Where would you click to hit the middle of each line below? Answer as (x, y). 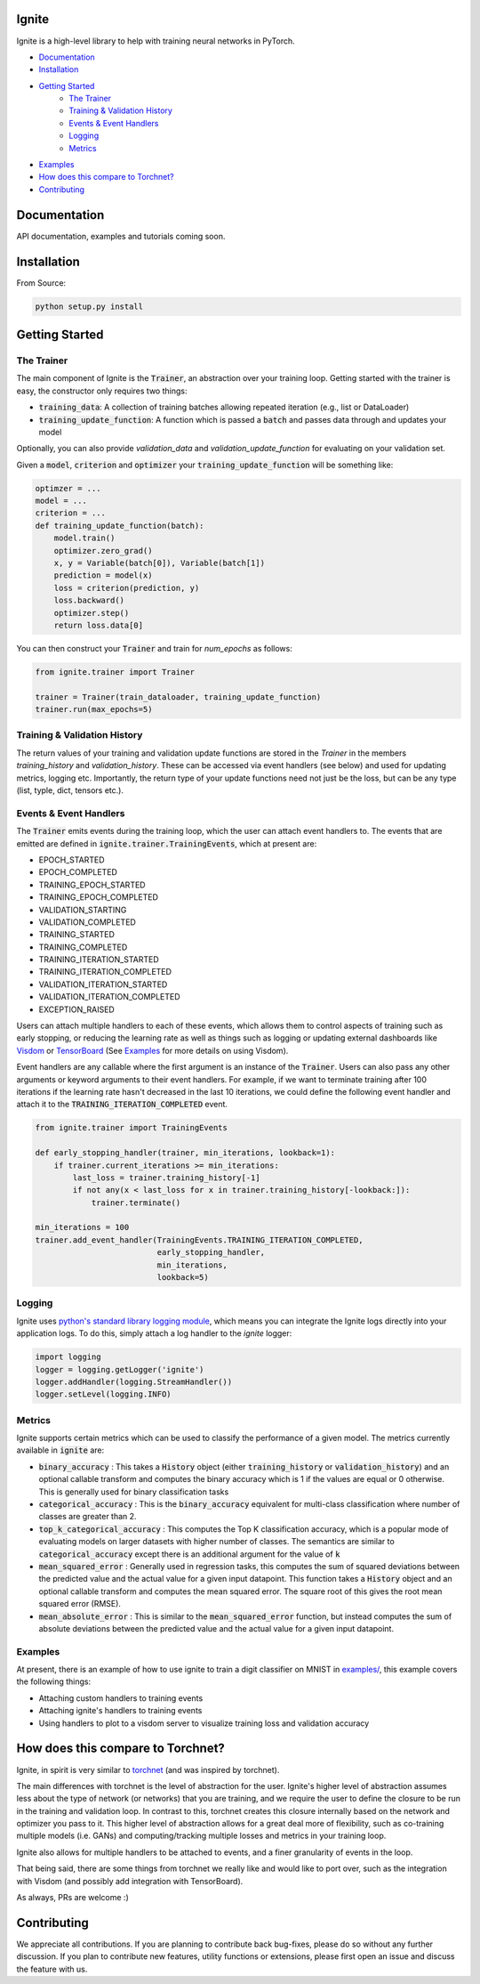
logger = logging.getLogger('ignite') (120, 1369)
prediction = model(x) (103, 575)
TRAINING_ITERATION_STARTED (99, 960)
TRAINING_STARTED (77, 935)
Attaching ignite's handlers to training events (120, 1711)
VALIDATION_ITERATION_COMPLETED (110, 997)
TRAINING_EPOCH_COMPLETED (99, 897)
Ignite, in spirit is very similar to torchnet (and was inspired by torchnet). (148, 1769)
